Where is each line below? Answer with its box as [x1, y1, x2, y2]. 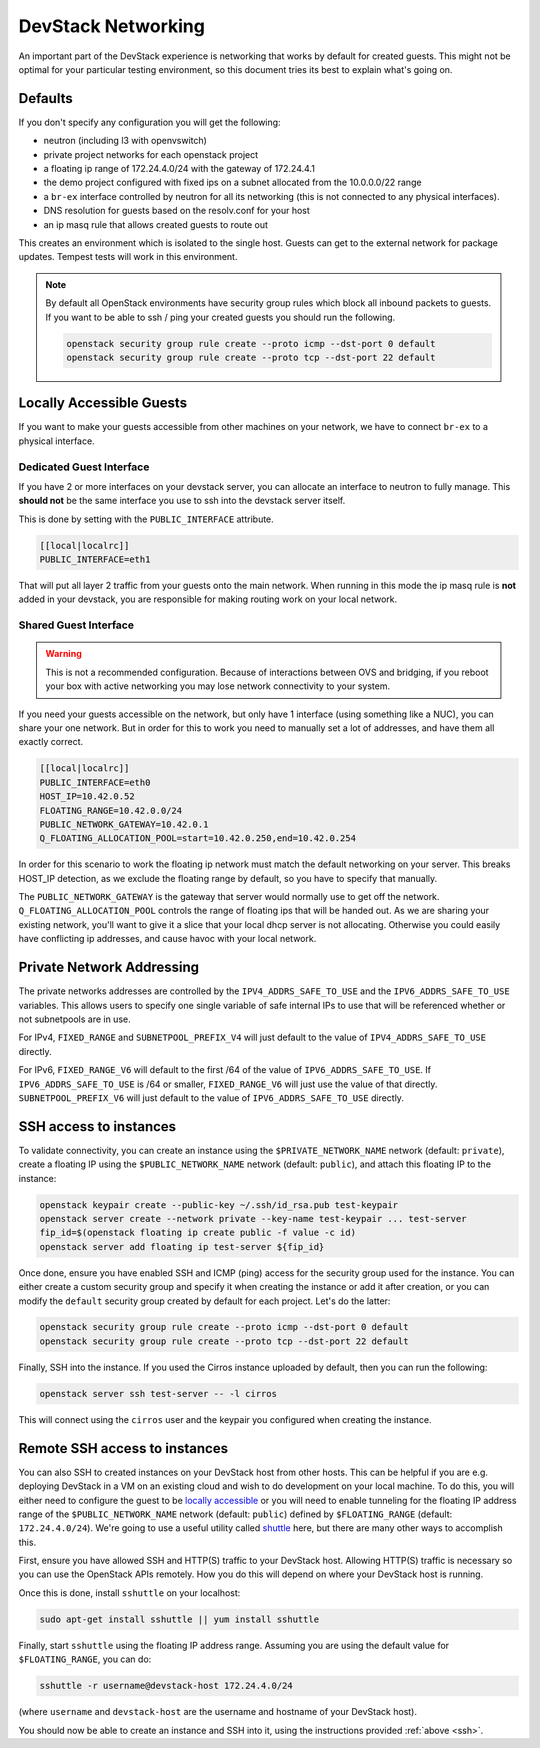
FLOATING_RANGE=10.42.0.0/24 [39, 805, 183, 816]
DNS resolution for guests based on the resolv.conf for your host [43, 205, 310, 217]
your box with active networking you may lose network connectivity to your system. [45, 680, 390, 692]
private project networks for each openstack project [43, 148, 259, 160]
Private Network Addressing [18, 959, 200, 976]
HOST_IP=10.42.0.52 [39, 791, 135, 802]
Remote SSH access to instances [18, 1440, 229, 1457]
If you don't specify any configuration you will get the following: [18, 116, 281, 128]
